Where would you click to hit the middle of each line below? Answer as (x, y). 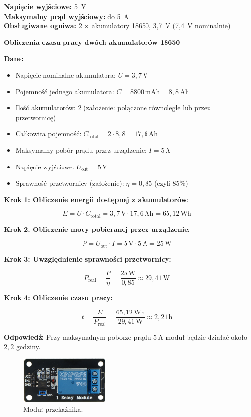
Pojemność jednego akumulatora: (65, 91)
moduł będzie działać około (206, 337)
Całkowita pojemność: (48, 134)
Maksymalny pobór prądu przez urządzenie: (81, 150)
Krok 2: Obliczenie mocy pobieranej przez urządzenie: (97, 229)
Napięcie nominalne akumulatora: (65, 74)
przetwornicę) (36, 117)
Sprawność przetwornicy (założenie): (70, 183)
